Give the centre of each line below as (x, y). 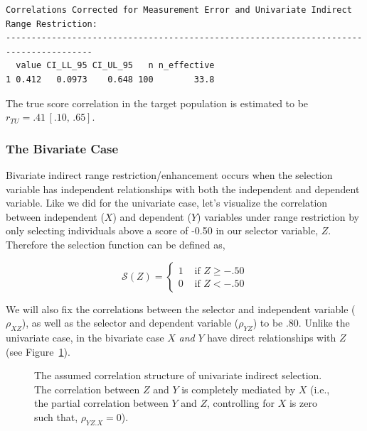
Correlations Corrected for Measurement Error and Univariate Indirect (179, 10)
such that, (56, 416)
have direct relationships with (272, 337)
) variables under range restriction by (278, 216)
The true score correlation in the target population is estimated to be (157, 103)
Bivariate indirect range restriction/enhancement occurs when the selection (169, 174)
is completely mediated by (239, 389)
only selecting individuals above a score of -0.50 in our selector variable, (162, 230)
